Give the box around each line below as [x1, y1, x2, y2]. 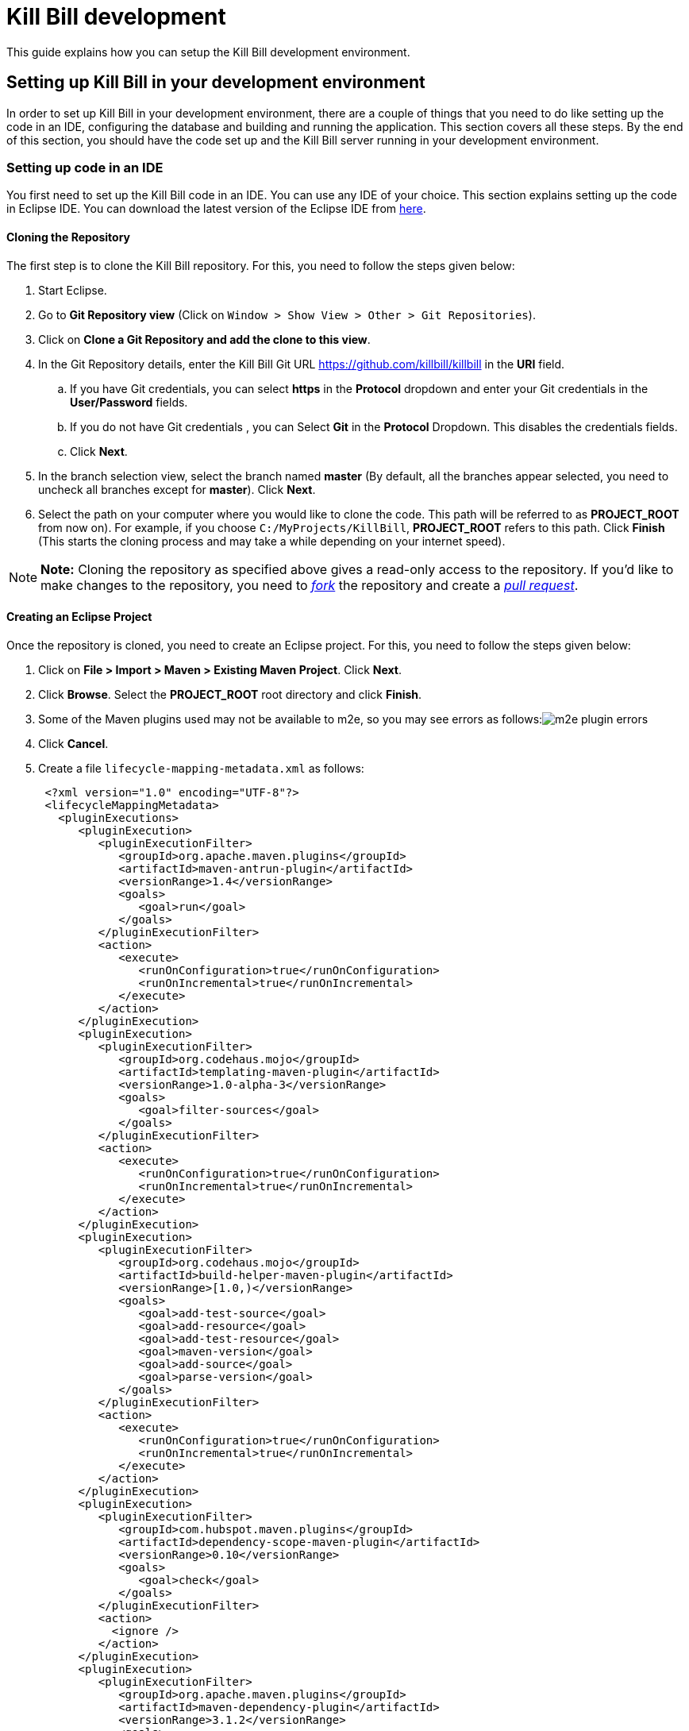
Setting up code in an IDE [6, 159, 164, 175]
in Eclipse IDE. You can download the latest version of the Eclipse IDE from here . [6, 202, 426, 216]
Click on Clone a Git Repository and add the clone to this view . [38, 332, 371, 346]
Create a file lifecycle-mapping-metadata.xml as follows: [38, 761, 364, 775]
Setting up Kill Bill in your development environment [6, 72, 425, 93]
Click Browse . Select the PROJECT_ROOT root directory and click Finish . [38, 687, 422, 701]
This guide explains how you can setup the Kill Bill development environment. [6, 44, 410, 59]
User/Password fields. [70, 395, 188, 409]
